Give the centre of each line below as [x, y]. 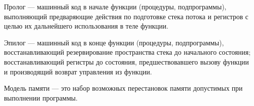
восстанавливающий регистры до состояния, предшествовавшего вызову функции [127, 61]
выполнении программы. [41, 97]
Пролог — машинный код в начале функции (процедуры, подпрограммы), [115, 6]
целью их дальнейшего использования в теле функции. [86, 26]
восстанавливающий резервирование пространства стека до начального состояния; [127, 52]
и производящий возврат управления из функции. [78, 71]
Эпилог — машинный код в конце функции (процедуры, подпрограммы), [114, 42]
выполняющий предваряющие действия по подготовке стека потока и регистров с [126, 16]
